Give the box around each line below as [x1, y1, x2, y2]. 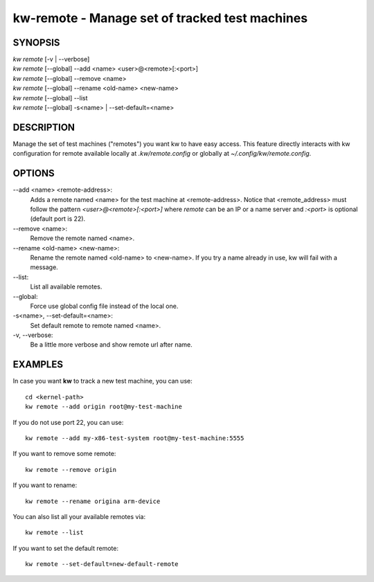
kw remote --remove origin [25, 466, 117, 473]
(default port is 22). [30, 215, 86, 223]
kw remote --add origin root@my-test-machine [25, 403, 183, 411]
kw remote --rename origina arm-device [25, 497, 161, 505]
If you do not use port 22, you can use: [12, 418, 124, 426]
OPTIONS [12, 167, 55, 179]
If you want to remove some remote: [12, 450, 116, 458]
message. [30, 263, 58, 271]
